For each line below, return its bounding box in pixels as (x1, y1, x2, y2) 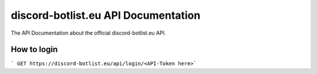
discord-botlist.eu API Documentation (11, 9, 201, 22)
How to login (11, 45, 58, 55)
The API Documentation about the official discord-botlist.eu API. (11, 29, 166, 36)
